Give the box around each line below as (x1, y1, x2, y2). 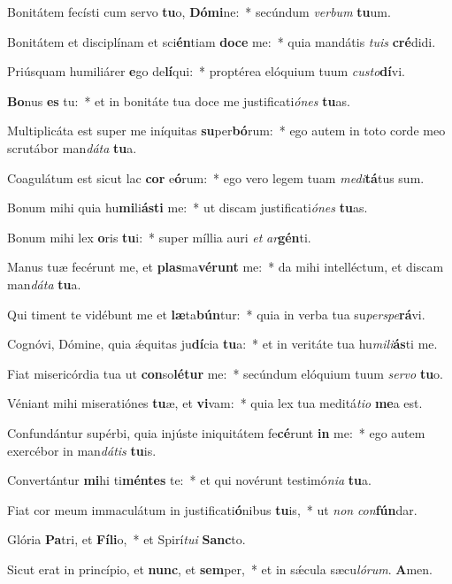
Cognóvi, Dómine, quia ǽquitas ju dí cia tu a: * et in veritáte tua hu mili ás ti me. (7, 334, 438, 353)
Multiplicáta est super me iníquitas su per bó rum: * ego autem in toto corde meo (7, 121, 446, 140)
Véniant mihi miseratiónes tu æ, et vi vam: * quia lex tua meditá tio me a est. (7, 394, 423, 412)
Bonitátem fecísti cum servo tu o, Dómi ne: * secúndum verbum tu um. (7, 3, 391, 20)
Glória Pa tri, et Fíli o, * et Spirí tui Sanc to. (7, 530, 246, 549)
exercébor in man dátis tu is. (7, 441, 157, 459)
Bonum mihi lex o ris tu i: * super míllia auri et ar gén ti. (7, 227, 311, 246)
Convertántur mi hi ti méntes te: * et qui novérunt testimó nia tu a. (7, 471, 372, 489)
